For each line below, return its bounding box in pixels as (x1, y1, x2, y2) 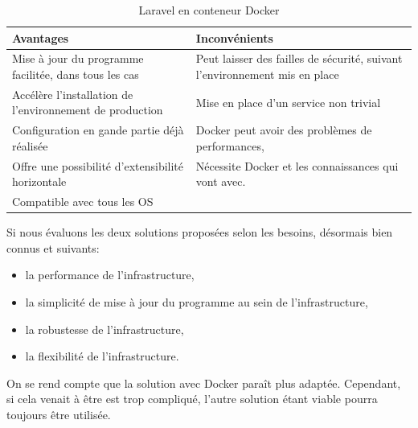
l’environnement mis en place (195, 66, 339, 83)
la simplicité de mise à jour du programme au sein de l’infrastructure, (25, 294, 368, 311)
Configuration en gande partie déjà (12, 121, 184, 138)
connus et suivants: (6, 239, 100, 256)
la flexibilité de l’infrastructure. (25, 348, 179, 364)
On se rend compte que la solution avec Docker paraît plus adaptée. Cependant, (6, 374, 401, 391)
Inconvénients (195, 29, 273, 46)
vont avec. (195, 173, 246, 190)
